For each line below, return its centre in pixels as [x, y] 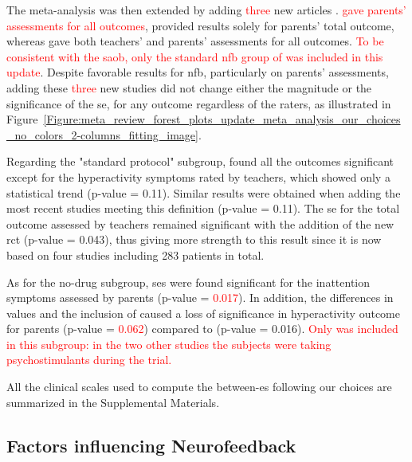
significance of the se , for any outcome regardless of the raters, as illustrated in [199, 103]
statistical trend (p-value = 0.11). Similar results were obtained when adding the [204, 192]
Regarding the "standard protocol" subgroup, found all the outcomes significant [200, 161]
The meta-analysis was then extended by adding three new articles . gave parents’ [206, 10]
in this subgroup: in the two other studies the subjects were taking [169, 344]
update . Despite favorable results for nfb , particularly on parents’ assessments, [198, 72]
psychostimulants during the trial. [89, 360]
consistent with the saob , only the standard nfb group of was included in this [195, 56]
